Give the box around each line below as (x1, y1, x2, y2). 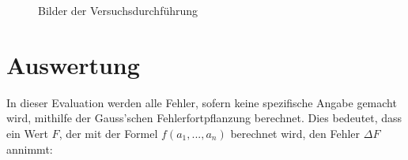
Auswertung (6, 48, 140, 80)
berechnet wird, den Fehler (230, 125, 361, 141)
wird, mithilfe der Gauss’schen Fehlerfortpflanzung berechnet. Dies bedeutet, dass (6, 110, 402, 126)
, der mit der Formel (59, 125, 158, 141)
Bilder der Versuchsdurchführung (38, 2, 198, 18)
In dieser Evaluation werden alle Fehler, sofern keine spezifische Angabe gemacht (6, 94, 397, 110)
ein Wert (6, 125, 48, 141)
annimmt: (6, 140, 53, 157)
